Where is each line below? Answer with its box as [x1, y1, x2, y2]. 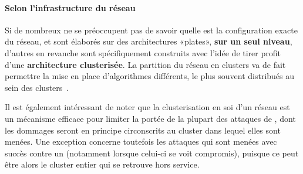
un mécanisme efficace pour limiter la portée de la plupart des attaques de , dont [5, 112, 296, 124]
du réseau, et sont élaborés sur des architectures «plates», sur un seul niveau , [5, 35, 292, 47]
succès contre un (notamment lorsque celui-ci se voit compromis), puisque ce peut [5, 146, 299, 159]
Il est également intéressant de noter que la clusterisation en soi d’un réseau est [5, 101, 290, 113]
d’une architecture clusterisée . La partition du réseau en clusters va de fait [5, 58, 286, 70]
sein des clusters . [5, 81, 69, 93]
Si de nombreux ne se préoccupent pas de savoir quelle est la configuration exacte [5, 23, 298, 36]
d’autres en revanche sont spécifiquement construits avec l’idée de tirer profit [5, 46, 281, 59]
